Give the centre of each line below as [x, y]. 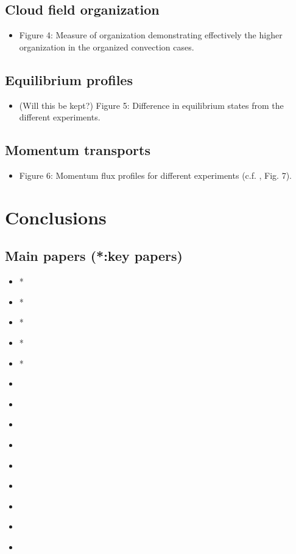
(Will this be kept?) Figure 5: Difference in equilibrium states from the [151, 105]
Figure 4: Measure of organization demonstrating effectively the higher [151, 35]
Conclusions [56, 217]
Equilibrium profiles [69, 79]
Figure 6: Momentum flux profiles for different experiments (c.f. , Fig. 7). [156, 175]
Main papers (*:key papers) [94, 256]
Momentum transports [78, 150]
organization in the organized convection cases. [107, 47]
